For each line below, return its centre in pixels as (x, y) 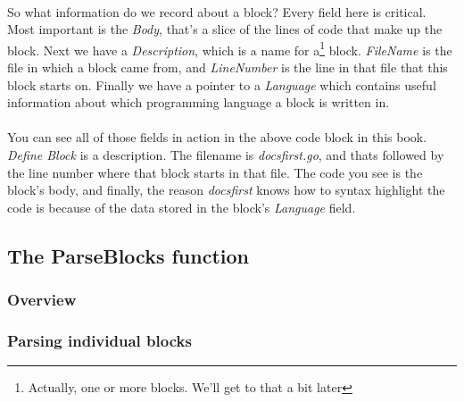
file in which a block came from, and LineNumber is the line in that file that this (228, 67)
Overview (42, 300)
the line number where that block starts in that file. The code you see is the (215, 172)
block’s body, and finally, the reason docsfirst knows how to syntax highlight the (226, 190)
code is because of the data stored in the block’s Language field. (182, 207)
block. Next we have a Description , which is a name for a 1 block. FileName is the (230, 48)
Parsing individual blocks (99, 340)
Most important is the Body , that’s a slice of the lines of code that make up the (225, 29)
